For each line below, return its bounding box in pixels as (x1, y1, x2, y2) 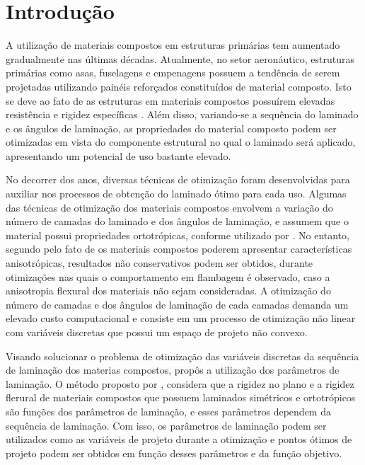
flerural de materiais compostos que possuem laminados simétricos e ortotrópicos (6, 390, 356, 405)
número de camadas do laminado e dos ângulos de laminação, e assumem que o (6, 214, 349, 229)
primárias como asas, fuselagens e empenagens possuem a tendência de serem (6, 65, 340, 80)
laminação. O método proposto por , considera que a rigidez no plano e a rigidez (6, 376, 354, 391)
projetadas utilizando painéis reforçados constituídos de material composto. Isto (6, 79, 352, 93)
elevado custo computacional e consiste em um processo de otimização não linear (6, 311, 356, 326)
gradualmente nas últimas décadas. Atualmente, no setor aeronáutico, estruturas (6, 51, 354, 66)
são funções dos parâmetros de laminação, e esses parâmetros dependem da (6, 403, 331, 418)
